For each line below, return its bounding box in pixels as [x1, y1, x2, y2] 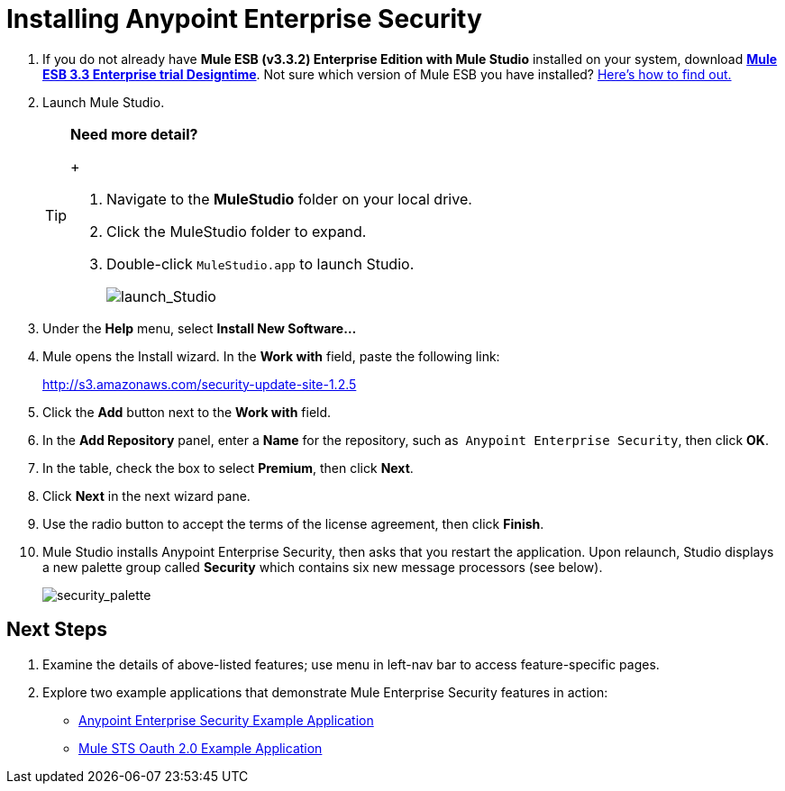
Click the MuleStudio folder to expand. [106, 222, 367, 241]
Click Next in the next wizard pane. [42, 487, 251, 504]
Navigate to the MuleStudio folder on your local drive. [106, 189, 472, 208]
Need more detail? [70, 124, 198, 143]
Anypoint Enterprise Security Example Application [78, 712, 374, 728]
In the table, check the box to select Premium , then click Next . [42, 459, 414, 476]
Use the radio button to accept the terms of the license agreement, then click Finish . [42, 515, 544, 532]
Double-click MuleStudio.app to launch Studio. [106, 254, 415, 273]
